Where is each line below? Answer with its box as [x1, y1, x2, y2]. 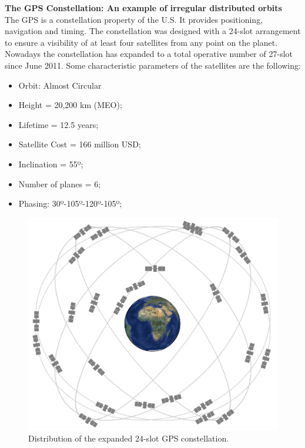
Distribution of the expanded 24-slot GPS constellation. [28, 432, 229, 444]
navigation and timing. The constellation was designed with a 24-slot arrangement [5, 25, 301, 37]
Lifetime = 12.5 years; [18, 118, 99, 130]
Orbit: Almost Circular [18, 79, 102, 91]
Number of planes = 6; [18, 177, 101, 190]
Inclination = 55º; [18, 157, 83, 170]
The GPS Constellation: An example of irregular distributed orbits [5, 2, 282, 14]
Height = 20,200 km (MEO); [18, 99, 122, 111]
